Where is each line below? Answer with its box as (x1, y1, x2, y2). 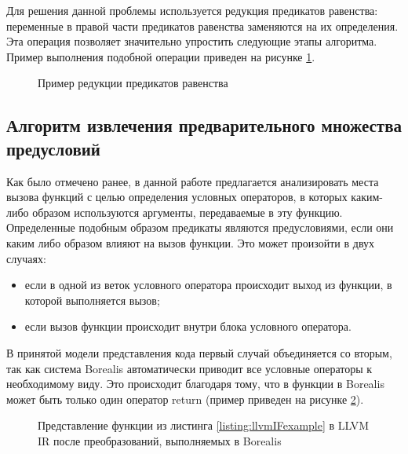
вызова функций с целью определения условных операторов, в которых (6, 189, 348, 205)
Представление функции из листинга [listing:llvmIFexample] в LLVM (38, 417, 370, 434)
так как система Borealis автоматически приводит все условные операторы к (6, 360, 373, 376)
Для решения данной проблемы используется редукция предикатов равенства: (6, 2, 378, 18)
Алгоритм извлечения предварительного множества (6, 113, 402, 137)
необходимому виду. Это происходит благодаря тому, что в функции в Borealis (6, 375, 384, 392)
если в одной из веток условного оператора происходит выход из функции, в (24, 276, 392, 293)
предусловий (6, 136, 100, 160)
